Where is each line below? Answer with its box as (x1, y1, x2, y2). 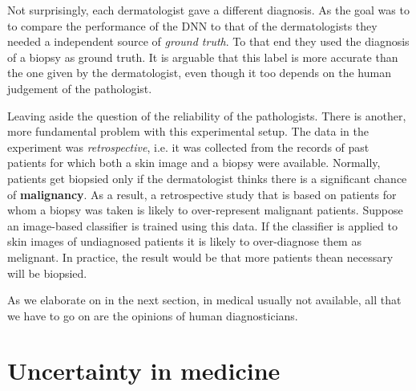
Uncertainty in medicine (7, 354, 281, 387)
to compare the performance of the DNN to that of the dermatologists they (7, 17, 378, 34)
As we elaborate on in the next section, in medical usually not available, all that (7, 291, 402, 308)
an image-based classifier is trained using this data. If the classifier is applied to (7, 217, 398, 234)
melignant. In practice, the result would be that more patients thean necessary (7, 248, 394, 265)
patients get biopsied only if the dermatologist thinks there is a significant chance (7, 169, 407, 186)
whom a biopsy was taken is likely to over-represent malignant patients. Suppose (7, 202, 403, 218)
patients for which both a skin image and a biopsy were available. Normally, (7, 154, 381, 171)
